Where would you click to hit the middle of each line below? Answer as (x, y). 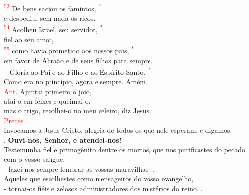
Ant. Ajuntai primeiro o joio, (48, 91)
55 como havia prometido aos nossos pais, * (69, 50)
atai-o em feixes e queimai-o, (47, 101)
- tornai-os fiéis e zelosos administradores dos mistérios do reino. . (103, 188)
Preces (14, 120)
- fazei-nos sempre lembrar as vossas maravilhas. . (79, 169)
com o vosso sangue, (35, 159)
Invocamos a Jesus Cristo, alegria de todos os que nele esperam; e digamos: (118, 130)
